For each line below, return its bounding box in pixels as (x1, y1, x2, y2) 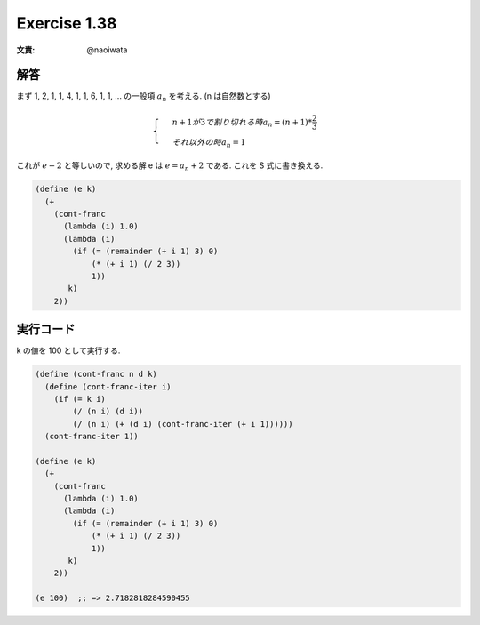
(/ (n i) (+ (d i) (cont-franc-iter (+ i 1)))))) (72, 419, 293, 429)
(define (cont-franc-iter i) (44, 381, 172, 391)
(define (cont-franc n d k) (35, 369, 157, 380)
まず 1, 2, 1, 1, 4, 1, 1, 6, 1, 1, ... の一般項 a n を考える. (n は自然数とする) (16, 91, 271, 104)
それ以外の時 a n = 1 (172, 137, 246, 149)
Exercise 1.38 (16, 13, 117, 33)
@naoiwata (86, 44, 128, 55)
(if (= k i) (53, 394, 107, 404)
